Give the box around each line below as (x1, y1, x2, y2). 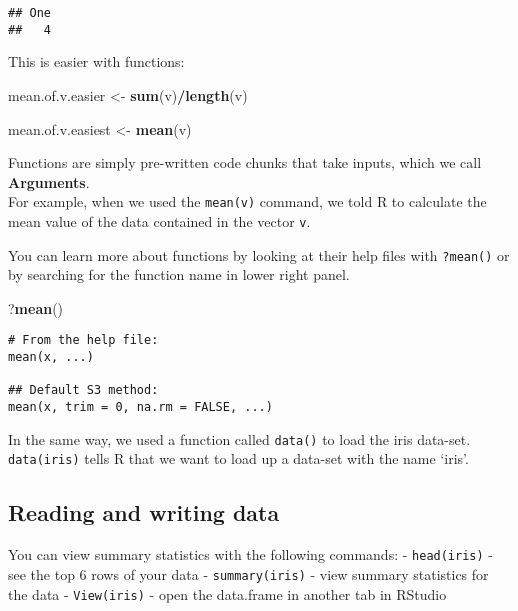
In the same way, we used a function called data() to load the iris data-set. (8, 428, 471, 449)
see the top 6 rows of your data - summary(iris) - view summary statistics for (8, 563, 489, 584)
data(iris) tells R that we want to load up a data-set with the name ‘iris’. (8, 448, 469, 469)
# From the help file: (8, 333, 159, 348)
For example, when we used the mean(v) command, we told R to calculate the (8, 191, 487, 212)
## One (8, 6, 51, 20)
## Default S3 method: (8, 383, 159, 398)
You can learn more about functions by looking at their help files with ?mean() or (8, 244, 510, 265)
